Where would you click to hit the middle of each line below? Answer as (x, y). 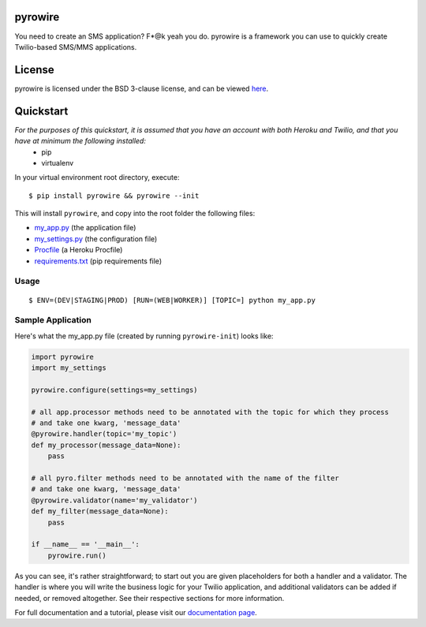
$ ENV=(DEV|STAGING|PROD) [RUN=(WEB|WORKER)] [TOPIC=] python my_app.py (172, 300)
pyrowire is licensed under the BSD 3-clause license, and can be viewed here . (142, 88)
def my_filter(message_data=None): (100, 511)
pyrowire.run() (77, 555)
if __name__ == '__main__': (85, 545)
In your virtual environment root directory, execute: (97, 177)
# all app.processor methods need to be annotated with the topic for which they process (210, 412)
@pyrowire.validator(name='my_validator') (114, 500)
